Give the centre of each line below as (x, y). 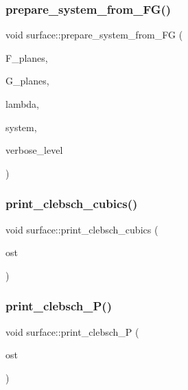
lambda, (23, 104)
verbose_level (34, 150)
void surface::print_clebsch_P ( (72, 331)
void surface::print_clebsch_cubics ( (82, 229)
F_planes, (27, 57)
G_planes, (27, 81)
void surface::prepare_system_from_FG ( (94, 35)
